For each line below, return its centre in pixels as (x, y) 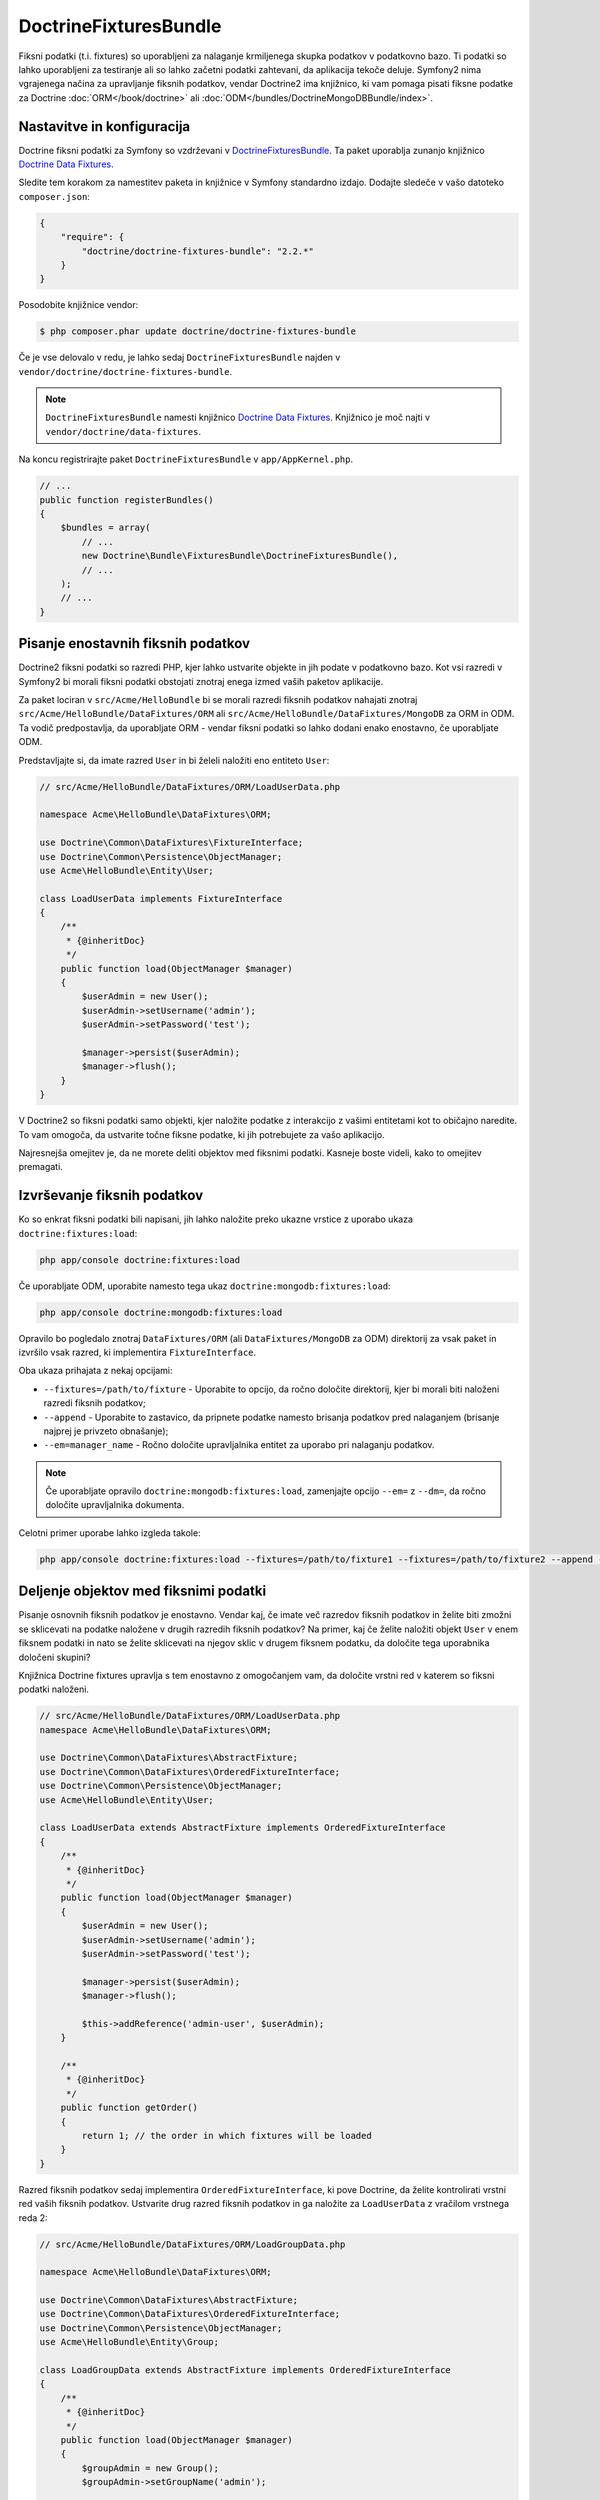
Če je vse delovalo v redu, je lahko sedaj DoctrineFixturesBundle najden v (179, 357)
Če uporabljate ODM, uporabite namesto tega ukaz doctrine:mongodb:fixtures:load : (204, 1286)
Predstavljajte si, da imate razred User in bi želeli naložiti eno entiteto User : (174, 760)
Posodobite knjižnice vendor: (78, 305)
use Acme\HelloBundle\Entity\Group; (129, 2342)
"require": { (92, 237)
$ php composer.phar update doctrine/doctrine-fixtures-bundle (198, 331)
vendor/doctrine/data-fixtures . (123, 431)
